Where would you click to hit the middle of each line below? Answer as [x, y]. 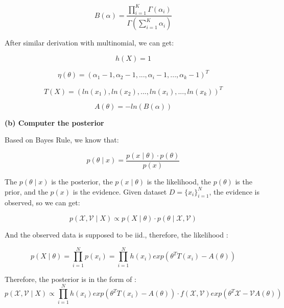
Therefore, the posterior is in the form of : [70, 279]
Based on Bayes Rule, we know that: [62, 140]
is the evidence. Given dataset [120, 191]
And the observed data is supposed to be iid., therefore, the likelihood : [116, 234]
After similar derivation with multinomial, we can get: [89, 43]
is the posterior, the [82, 182]
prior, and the [26, 191]
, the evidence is [234, 191]
